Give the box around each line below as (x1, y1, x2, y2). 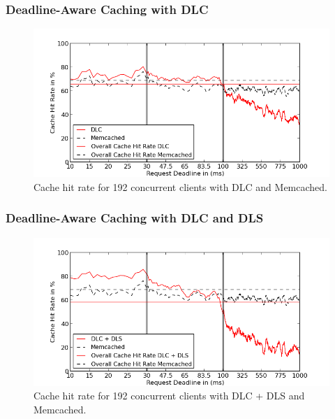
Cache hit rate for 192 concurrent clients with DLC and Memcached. (33, 179, 327, 194)
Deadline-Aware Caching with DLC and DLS (6, 209, 264, 227)
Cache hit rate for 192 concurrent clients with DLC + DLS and (33, 388, 305, 403)
